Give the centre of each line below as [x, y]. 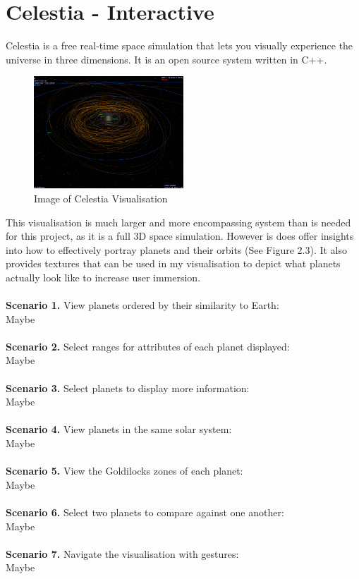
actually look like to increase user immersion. [103, 277]
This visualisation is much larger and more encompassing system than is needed [178, 222]
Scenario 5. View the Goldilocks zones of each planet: [124, 471]
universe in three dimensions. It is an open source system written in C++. [166, 59]
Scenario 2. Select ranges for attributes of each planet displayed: [148, 346]
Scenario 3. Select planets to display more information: [128, 388]
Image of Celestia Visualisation [101, 198]
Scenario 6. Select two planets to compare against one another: [145, 512]
